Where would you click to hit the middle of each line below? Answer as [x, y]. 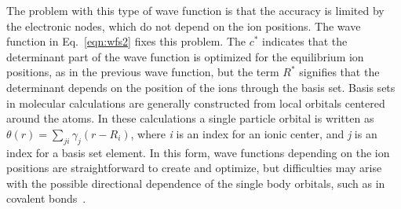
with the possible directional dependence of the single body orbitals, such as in [196, 183]
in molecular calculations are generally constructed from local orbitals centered [196, 103]
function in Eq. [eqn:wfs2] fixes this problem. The [126, 41]
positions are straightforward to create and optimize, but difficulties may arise [194, 168]
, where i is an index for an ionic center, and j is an [254, 133]
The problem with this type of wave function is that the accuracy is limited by [195, 10]
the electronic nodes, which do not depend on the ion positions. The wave [184, 26]
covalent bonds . [46, 198]
